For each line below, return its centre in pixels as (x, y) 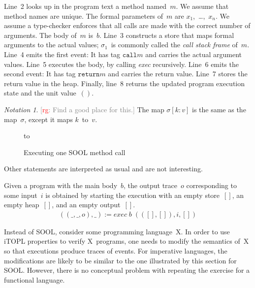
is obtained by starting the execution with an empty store (133, 195)
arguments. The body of (40, 35)
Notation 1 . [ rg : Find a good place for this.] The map (84, 109)
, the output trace (150, 185)
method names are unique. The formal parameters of (84, 16)
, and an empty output (86, 205)
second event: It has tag (40, 74)
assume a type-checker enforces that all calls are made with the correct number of (127, 25)
